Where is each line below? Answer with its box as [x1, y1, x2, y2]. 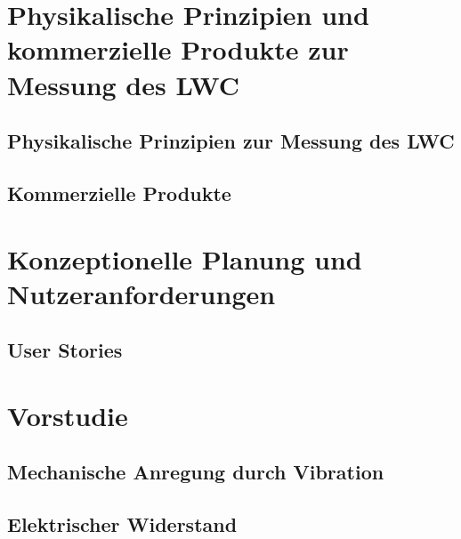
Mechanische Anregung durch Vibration [7, 458, 384, 486]
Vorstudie [7, 397, 128, 433]
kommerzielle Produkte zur [7, 31, 349, 68]
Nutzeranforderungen [7, 275, 276, 311]
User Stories [7, 336, 123, 364]
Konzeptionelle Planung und [7, 240, 362, 277]
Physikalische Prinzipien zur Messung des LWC [7, 127, 455, 155]
